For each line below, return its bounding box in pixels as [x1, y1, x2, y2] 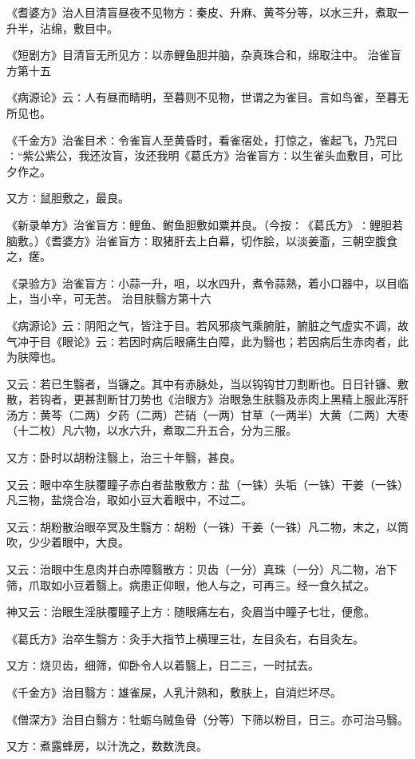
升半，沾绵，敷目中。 [6, 19, 118, 36]
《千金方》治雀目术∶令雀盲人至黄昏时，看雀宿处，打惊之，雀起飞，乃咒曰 [6, 131, 397, 148]
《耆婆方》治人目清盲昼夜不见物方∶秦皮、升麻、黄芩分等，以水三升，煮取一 [6, 4, 409, 20]
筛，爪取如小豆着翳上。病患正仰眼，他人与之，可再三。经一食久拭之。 [6, 576, 375, 593]
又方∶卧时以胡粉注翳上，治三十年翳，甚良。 [6, 449, 241, 466]
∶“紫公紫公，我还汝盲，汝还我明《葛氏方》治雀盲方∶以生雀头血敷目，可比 [6, 147, 403, 164]
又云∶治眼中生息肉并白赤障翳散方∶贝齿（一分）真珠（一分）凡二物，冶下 [6, 561, 397, 578]
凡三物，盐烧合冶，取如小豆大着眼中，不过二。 [6, 491, 252, 508]
